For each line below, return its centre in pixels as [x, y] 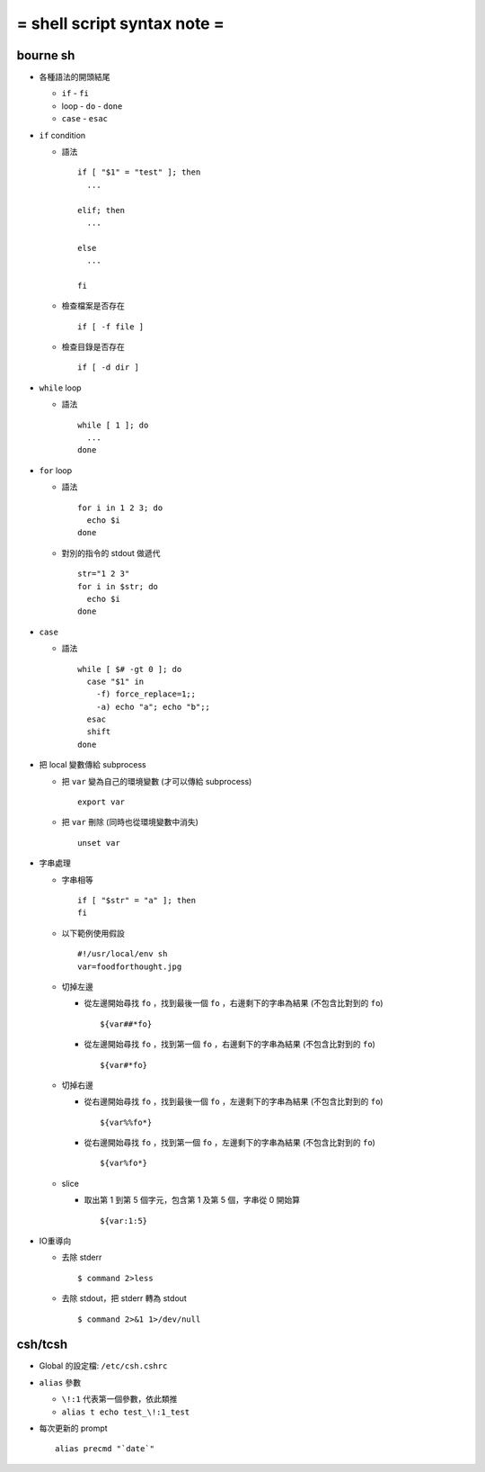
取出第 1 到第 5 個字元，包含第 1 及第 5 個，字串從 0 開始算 [192, 1200]
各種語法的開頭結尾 [75, 77]
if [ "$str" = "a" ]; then [137, 900]
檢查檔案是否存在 [93, 306]
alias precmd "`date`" [105, 1449]
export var [101, 802]
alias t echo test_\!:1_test [126, 1412]
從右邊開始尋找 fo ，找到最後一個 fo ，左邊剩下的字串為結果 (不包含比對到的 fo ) [234, 1101]
